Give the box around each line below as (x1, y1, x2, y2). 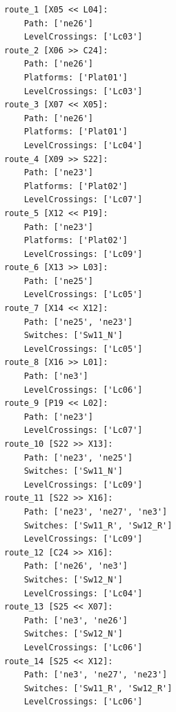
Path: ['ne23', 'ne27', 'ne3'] (23, 506, 168, 517)
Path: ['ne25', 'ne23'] (23, 317, 133, 327)
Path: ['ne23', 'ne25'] (23, 452, 133, 463)
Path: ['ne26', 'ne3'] (23, 561, 128, 571)
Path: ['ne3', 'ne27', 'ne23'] (23, 670, 168, 680)
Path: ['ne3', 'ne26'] (23, 615, 128, 625)
